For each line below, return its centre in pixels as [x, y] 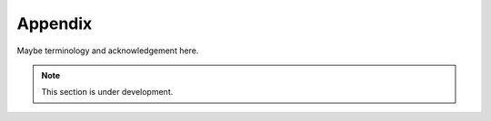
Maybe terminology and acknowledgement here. [108, 51]
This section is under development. [107, 92]
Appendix [55, 23]
